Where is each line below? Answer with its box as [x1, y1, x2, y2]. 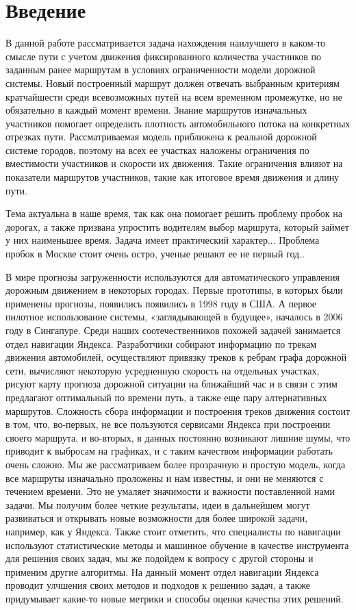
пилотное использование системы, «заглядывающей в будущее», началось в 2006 [5, 309, 343, 324]
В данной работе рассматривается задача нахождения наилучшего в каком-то [5, 36, 326, 50]
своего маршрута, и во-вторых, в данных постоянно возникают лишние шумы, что [5, 430, 351, 444]
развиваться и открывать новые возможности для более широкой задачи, [5, 511, 308, 525]
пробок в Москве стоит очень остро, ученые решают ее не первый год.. [5, 246, 305, 261]
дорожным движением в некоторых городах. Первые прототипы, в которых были [5, 283, 343, 297]
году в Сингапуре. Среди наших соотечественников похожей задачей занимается [5, 323, 341, 337]
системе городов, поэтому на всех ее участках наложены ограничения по [5, 142, 309, 157]
